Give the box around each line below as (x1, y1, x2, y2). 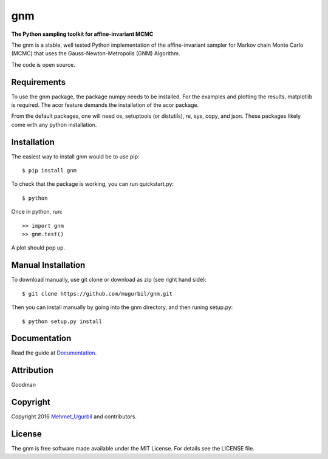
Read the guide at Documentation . (11, 349, 97, 356)
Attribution (11, 365, 54, 376)
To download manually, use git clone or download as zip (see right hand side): (11, 276, 207, 284)
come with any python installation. (11, 121, 97, 128)
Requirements (11, 76, 66, 87)
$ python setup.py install (22, 318, 103, 325)
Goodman (11, 381, 36, 389)
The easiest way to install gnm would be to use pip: (11, 152, 140, 160)
